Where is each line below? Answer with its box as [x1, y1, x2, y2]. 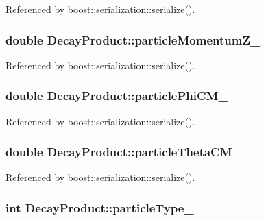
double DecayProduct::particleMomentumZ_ [5, 31, 261, 48]
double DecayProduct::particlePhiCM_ [5, 87, 228, 104]
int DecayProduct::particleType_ [5, 199, 194, 216]
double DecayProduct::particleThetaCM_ [5, 143, 242, 160]
